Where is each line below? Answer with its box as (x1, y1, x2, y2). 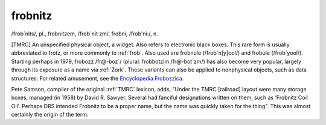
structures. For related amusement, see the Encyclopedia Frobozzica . (11, 75, 184, 82)
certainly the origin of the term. (11, 111, 89, 118)
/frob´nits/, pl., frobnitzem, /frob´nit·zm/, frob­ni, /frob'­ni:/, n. (11, 30, 158, 37)
